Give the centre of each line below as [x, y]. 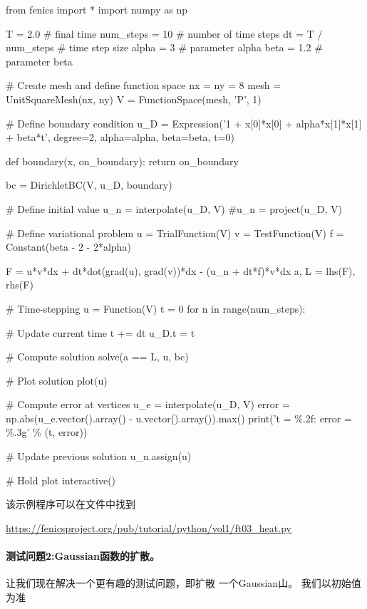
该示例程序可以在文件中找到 [71, 504]
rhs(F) [20, 285]
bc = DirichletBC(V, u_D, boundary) [89, 185]
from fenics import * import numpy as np [97, 9]
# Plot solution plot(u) [57, 380]
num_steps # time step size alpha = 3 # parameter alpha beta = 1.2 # [164, 47]
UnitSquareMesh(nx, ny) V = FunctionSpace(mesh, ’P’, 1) [134, 99]
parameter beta [39, 61]
